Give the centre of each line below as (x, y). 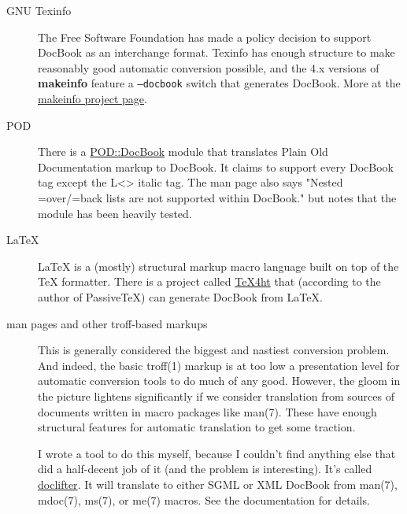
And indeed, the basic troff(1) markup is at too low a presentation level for (219, 365)
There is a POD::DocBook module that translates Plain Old (183, 152)
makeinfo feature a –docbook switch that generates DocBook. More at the (219, 83)
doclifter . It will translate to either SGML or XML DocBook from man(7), (218, 484)
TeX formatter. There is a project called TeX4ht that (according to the (209, 281)
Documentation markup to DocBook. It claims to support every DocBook (216, 166)
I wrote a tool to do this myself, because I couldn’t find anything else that (217, 453)
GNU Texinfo (39, 10)
